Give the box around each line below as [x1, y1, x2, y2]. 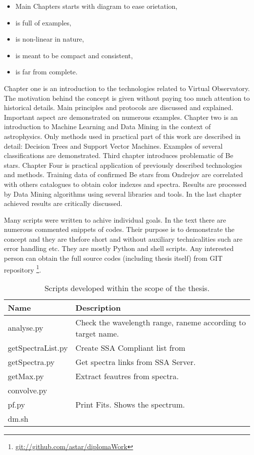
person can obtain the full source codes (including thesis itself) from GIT [4, 253, 223, 263]
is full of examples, [15, 17, 71, 27]
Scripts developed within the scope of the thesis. [44, 282, 210, 294]
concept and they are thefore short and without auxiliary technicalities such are [4, 233, 243, 244]
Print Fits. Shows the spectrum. [75, 398, 185, 410]
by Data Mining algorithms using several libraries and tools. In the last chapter [4, 188, 242, 199]
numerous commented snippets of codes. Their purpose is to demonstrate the [4, 224, 234, 234]
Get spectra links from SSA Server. [75, 356, 196, 367]
